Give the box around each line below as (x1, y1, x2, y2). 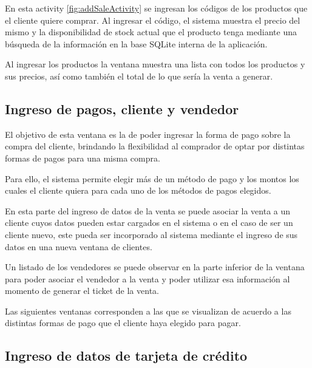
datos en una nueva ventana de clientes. (5, 240, 152, 253)
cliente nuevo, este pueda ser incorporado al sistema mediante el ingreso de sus (5, 228, 298, 240)
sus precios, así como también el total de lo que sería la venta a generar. (5, 69, 273, 82)
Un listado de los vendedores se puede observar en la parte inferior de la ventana (5, 261, 305, 273)
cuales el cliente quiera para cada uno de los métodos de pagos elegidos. (5, 184, 271, 197)
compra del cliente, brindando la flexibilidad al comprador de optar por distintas (5, 140, 305, 152)
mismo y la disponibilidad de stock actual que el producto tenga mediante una (5, 26, 297, 38)
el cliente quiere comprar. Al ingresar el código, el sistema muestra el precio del (5, 13, 300, 26)
